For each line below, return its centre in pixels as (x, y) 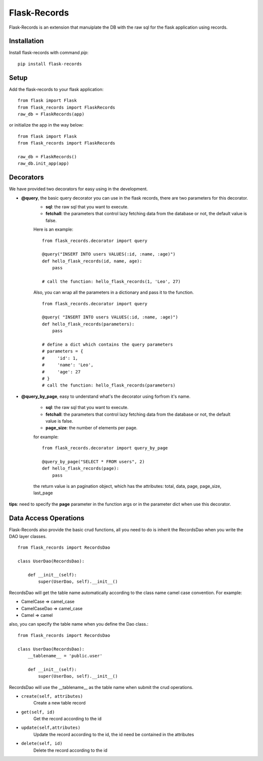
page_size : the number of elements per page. (92, 428)
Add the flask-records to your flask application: (56, 89)
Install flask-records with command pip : (49, 53)
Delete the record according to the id (70, 750)
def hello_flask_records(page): (81, 468)
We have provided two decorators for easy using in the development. (78, 189)
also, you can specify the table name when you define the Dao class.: (79, 624)
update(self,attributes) (51, 728)
